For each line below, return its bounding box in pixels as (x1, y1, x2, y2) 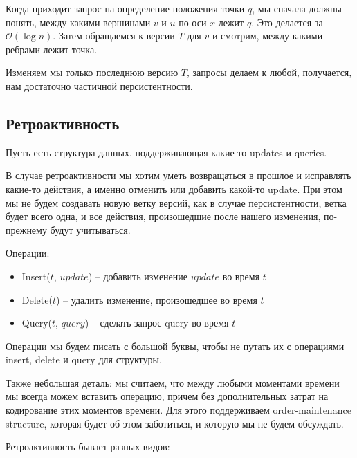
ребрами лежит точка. (6, 42, 98, 56)
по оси (178, 15, 207, 29)
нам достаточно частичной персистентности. (6, 78, 193, 93)
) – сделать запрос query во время (84, 315, 229, 330)
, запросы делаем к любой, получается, (187, 65, 352, 80)
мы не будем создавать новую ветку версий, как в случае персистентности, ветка (6, 195, 347, 210)
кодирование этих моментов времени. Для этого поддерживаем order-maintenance (6, 403, 351, 417)
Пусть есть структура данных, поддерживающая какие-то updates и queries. (6, 145, 327, 159)
